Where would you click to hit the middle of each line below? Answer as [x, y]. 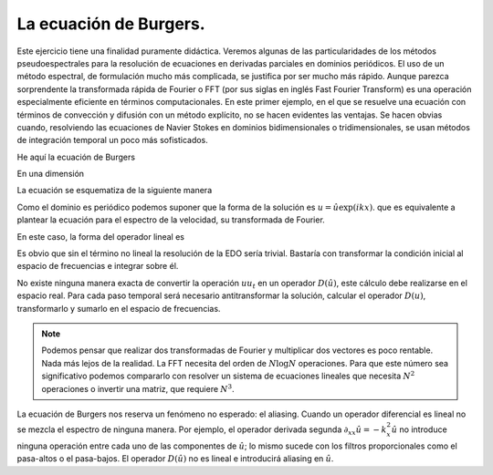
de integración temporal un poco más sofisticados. [113, 140]
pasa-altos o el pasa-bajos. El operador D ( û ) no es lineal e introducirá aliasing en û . [175, 459]
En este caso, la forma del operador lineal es [100, 236]
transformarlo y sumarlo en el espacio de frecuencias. [119, 308]
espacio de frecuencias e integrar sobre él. [98, 266]
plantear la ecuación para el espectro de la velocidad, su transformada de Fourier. [171, 220]
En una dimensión [51, 174]
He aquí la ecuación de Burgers [76, 157]
